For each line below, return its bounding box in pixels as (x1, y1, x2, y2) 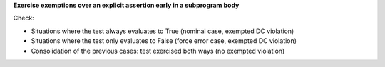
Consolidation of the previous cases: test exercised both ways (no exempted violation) (31, 47, 285, 55)
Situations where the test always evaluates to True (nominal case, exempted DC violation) (31, 27, 294, 35)
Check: (13, 14, 35, 23)
